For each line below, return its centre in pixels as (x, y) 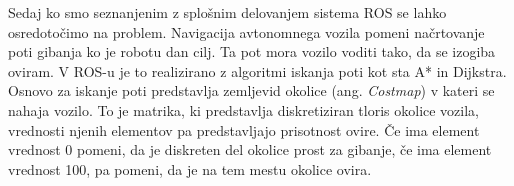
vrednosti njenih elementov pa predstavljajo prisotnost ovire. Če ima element (244, 129)
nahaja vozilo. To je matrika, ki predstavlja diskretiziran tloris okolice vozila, (244, 109)
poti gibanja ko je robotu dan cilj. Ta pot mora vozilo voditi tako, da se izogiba (252, 51)
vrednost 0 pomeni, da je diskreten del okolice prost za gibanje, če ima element (250, 149)
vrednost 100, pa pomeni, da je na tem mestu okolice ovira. (190, 168)
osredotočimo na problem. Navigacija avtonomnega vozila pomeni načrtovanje (246, 31)
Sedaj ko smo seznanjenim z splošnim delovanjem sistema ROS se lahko (227, 12)
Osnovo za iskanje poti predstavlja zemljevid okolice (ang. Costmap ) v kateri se (251, 90)
